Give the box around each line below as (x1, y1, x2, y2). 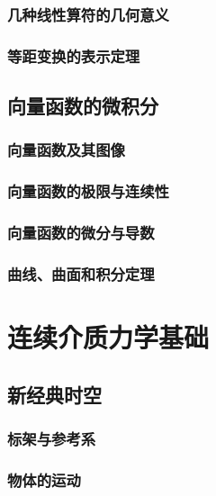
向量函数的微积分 (7, 92, 158, 120)
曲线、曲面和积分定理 (7, 262, 155, 284)
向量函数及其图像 (7, 139, 125, 161)
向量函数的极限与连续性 (7, 180, 169, 203)
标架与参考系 (7, 427, 96, 449)
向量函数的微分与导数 (7, 221, 155, 244)
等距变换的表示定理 (7, 44, 140, 67)
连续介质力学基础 (7, 319, 210, 356)
